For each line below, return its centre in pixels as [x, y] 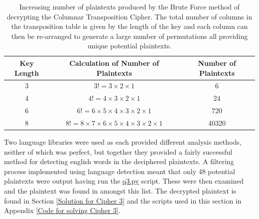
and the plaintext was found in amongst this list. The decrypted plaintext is [120, 191]
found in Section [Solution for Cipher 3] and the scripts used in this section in [123, 200]
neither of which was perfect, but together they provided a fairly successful [118, 151]
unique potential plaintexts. [129, 46]
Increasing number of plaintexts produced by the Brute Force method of [129, 6]
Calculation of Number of [114, 63]
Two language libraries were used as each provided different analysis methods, [123, 142]
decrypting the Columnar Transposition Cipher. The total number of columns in [129, 16]
